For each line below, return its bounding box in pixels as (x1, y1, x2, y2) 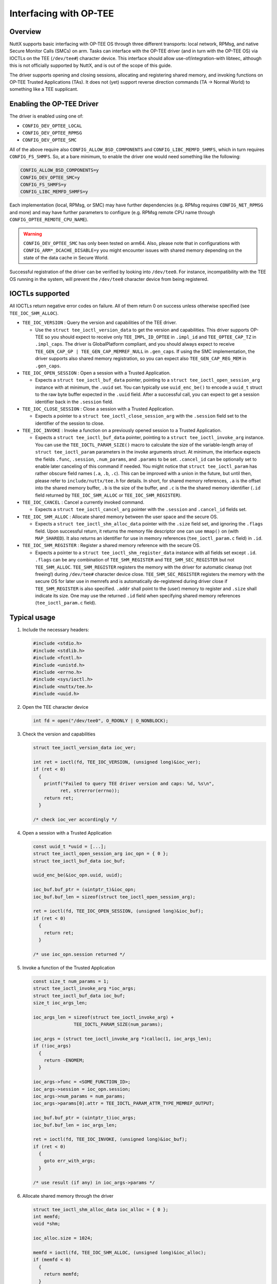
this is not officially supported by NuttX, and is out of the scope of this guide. (9, 62, 172, 69)
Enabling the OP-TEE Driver (9, 100, 99, 108)
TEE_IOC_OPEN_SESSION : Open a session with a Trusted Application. (22, 370, 171, 376)
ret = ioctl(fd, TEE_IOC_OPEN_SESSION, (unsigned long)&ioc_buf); (33, 908, 204, 914)
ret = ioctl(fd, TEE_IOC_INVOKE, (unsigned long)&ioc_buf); (33, 1137, 188, 1142)
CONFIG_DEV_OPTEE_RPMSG (22, 130, 82, 136)
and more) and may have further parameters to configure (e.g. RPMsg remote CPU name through (9, 209, 215, 215)
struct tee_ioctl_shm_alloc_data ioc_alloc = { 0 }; (33, 1206, 169, 1212)
